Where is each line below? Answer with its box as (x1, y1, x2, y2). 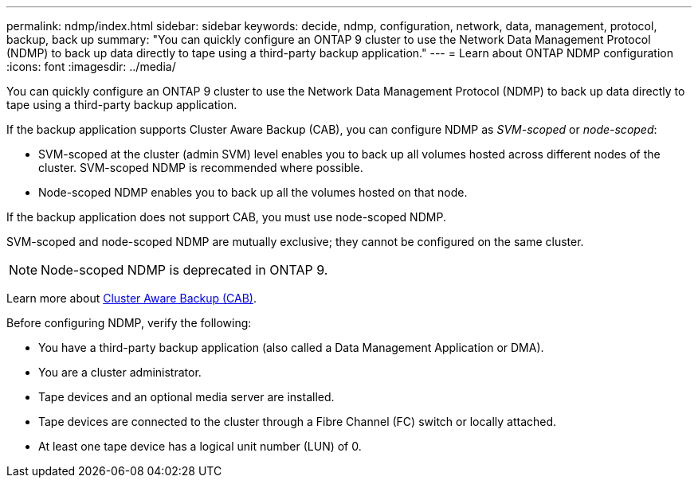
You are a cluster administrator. (38, 365, 202, 379)
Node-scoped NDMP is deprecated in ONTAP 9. (41, 262, 328, 278)
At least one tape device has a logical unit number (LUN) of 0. (38, 439, 362, 453)
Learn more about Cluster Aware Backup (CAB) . (6, 291, 257, 305)
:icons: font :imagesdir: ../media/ (6, 60, 176, 73)
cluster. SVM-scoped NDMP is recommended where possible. (38, 161, 363, 174)
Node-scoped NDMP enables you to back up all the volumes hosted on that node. (38, 185, 468, 199)
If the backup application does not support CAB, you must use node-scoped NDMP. (6, 210, 446, 224)
